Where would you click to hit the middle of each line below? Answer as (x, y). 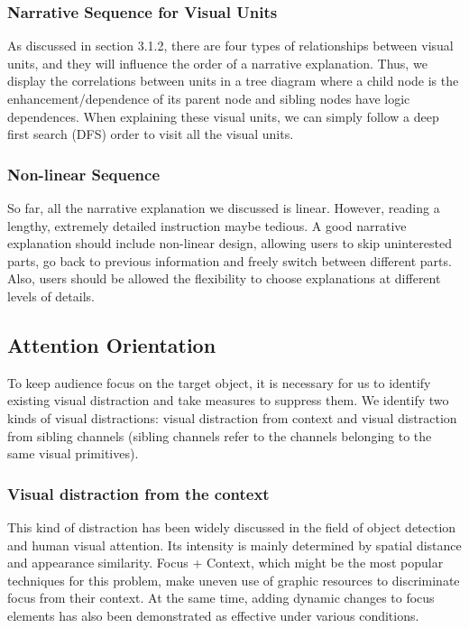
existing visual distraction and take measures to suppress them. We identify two (228, 400)
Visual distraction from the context (138, 493)
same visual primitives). (73, 453)
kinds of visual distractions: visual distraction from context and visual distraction (232, 417)
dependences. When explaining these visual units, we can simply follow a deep (223, 116)
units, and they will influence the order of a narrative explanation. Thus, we (217, 63)
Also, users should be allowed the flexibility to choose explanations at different (224, 278)
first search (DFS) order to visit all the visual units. (151, 134)
